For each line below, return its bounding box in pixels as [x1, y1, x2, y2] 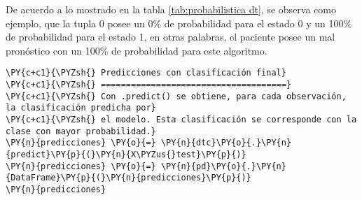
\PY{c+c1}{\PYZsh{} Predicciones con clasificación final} [6, 68, 286, 78]
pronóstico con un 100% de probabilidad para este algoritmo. [6, 43, 267, 57]
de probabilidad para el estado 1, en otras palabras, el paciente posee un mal [6, 29, 335, 44]
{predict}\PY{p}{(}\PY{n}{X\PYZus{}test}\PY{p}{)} [6, 149, 246, 159]
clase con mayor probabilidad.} [6, 126, 156, 136]
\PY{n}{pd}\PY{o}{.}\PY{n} [160, 161, 286, 171]
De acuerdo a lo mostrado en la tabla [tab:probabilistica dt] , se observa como [6, 2, 336, 16]
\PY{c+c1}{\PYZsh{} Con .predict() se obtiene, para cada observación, [6, 91, 347, 101]
